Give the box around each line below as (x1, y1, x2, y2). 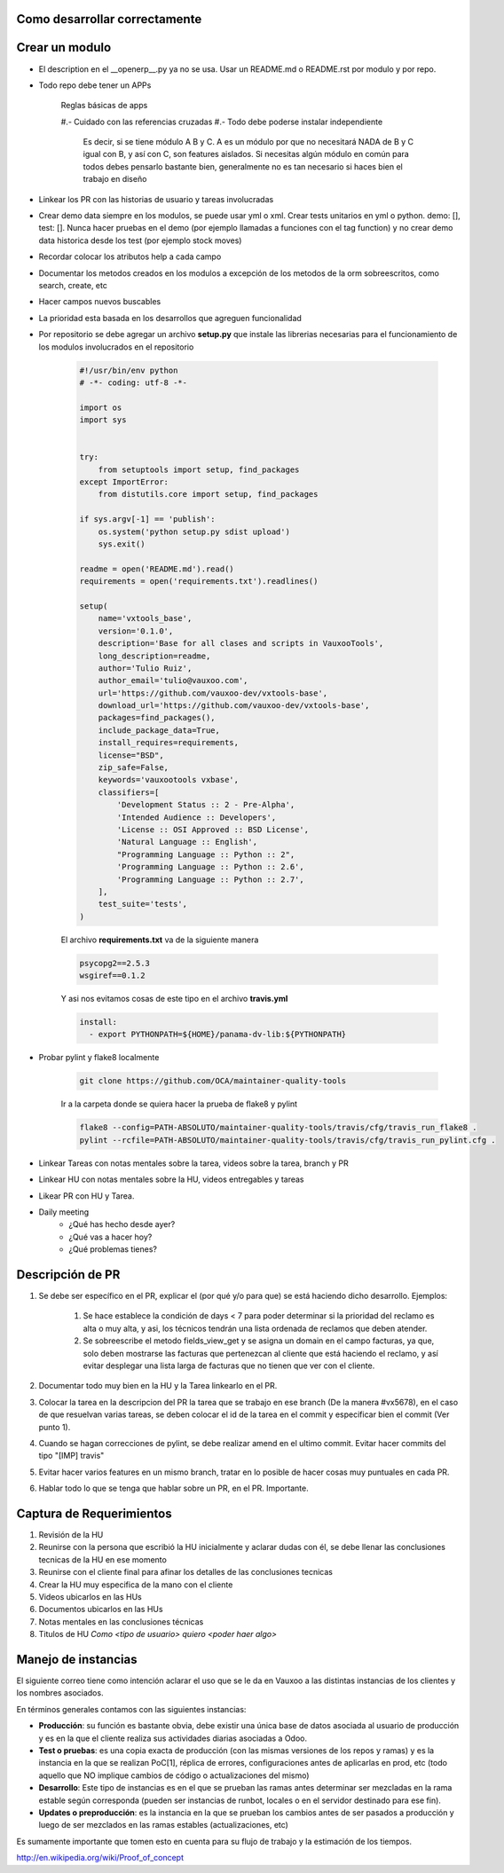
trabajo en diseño (83, 174, 147, 185)
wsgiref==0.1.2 (79, 971, 146, 980)
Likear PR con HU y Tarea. (38, 1190, 135, 1201)
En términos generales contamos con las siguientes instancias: (16, 1704, 247, 1714)
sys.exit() (98, 539, 146, 549)
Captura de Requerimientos (16, 1506, 172, 1521)
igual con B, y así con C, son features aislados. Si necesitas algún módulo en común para (83, 149, 410, 160)
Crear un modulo (16, 40, 112, 55)
